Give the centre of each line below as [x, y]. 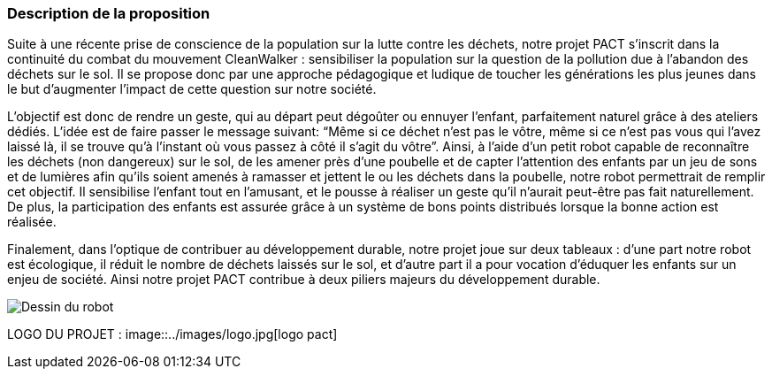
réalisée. [32, 222]
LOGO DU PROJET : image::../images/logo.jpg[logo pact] [172, 334]
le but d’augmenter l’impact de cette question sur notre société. [192, 89]
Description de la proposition [109, 13]
